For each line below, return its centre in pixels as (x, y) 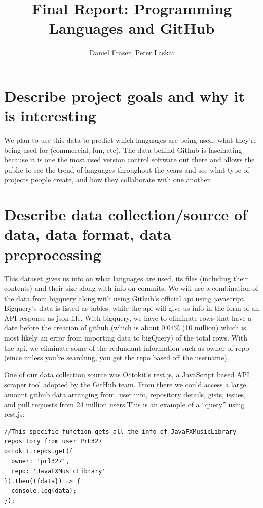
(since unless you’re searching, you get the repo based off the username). (117, 357)
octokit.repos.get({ (39, 451)
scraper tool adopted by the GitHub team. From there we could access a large (125, 384)
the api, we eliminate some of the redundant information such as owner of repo (127, 347)
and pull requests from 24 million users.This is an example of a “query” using (124, 404)
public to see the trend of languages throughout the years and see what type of (127, 169)
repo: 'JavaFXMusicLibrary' (59, 471)
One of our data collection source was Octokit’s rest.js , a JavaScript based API (127, 374)
